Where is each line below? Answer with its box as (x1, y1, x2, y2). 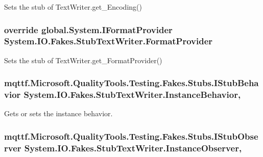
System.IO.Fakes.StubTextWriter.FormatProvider (4, 35, 213, 47)
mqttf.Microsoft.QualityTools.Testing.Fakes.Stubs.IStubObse (4, 129, 258, 142)
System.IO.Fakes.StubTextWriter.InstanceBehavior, (23, 88, 241, 101)
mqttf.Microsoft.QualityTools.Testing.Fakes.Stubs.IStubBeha (4, 76, 259, 89)
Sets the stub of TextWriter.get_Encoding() (4, 2, 142, 12)
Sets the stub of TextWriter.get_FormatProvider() (4, 55, 162, 65)
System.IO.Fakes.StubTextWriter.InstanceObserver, (24, 141, 242, 154)
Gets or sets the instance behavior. (4, 108, 113, 119)
